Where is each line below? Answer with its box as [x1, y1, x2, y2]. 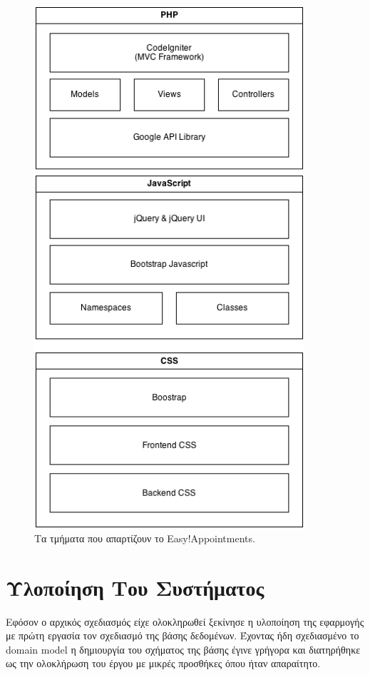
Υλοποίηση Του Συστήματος [6, 572, 264, 602]
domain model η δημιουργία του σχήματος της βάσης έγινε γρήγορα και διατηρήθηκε [6, 641, 361, 656]
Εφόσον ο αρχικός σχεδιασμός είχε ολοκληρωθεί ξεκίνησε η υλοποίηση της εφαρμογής [6, 614, 364, 629]
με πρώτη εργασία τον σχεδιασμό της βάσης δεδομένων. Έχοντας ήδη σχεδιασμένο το [6, 628, 359, 643]
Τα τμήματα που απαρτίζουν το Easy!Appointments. [34, 530, 255, 545]
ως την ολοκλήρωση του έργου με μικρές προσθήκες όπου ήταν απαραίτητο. [6, 656, 321, 671]
